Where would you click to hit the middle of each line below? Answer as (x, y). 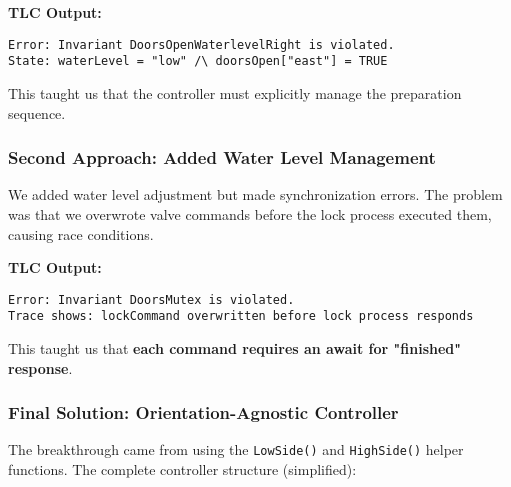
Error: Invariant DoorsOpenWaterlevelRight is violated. (201, 44)
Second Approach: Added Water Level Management (222, 157)
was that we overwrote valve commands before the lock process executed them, (250, 213)
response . (40, 367)
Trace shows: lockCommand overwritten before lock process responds (241, 316)
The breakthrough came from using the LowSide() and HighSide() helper (236, 449)
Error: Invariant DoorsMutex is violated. (151, 299)
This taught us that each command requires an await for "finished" (235, 348)
